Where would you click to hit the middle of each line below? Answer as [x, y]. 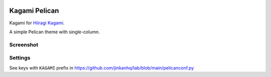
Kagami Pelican [34, 11]
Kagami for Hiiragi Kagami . [37, 23]
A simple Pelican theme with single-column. [55, 32]
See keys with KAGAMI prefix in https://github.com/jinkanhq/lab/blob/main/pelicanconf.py [102, 68]
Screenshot [24, 45]
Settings [20, 58]
